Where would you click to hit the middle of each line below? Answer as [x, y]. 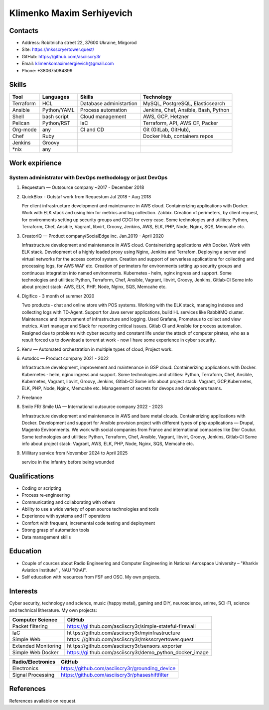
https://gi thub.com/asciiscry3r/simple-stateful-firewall [132, 626]
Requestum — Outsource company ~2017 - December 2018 [83, 187]
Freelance [32, 397]
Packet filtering [30, 626]
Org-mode [24, 130]
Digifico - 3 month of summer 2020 [58, 296]
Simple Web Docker [36, 652]
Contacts [24, 31]
